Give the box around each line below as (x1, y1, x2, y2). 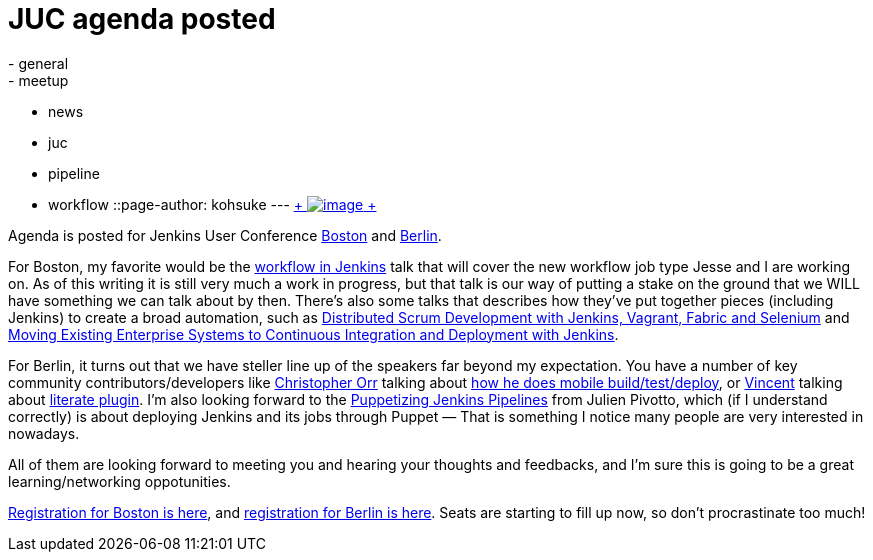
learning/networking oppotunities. (8, 472, 231, 490)
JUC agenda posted (8, 2, 276, 36)
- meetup (8, 71, 69, 89)
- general (8, 54, 69, 72)
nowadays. (8, 424, 80, 442)
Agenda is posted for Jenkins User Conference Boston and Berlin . (8, 226, 442, 244)
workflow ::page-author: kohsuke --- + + (48, 195, 377, 213)
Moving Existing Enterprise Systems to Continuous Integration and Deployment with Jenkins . (8, 325, 619, 343)
